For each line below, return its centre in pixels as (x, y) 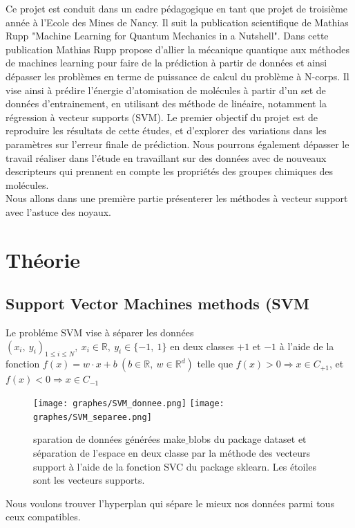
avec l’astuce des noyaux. (58, 211)
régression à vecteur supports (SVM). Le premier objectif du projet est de (162, 117)
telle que (215, 364)
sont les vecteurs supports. (89, 480)
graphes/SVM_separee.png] (93, 417)
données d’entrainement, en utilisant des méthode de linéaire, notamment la (166, 103)
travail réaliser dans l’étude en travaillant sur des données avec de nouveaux (166, 157)
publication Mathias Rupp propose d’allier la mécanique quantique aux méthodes (177, 49)
